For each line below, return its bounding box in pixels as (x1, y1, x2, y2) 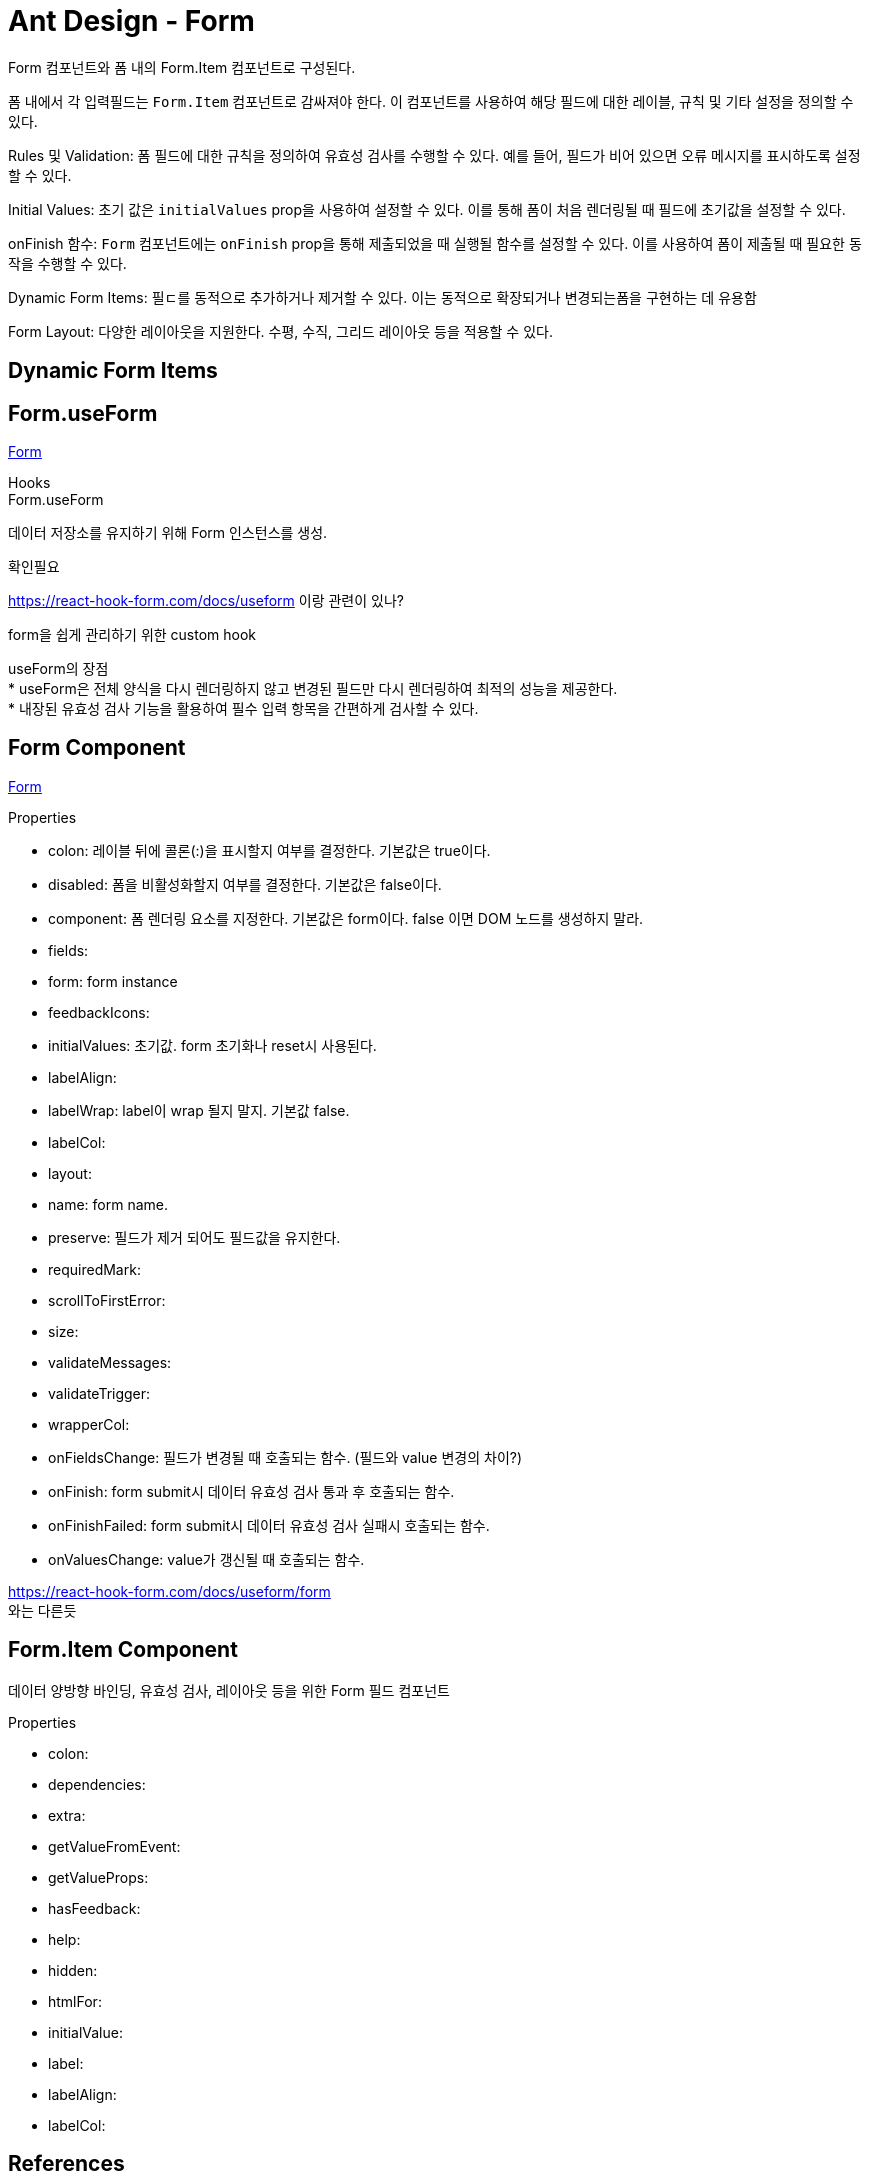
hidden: (48, 1961, 98, 1979)
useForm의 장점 (8, 660, 109, 678)
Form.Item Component (8, 1637, 238, 1663)
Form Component (8, 735, 186, 761)
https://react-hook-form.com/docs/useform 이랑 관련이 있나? (8, 592, 404, 610)
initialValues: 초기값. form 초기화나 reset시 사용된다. (48, 1036, 377, 1054)
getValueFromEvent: (48, 1837, 181, 1855)
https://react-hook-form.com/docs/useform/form (8, 1582, 331, 1600)
